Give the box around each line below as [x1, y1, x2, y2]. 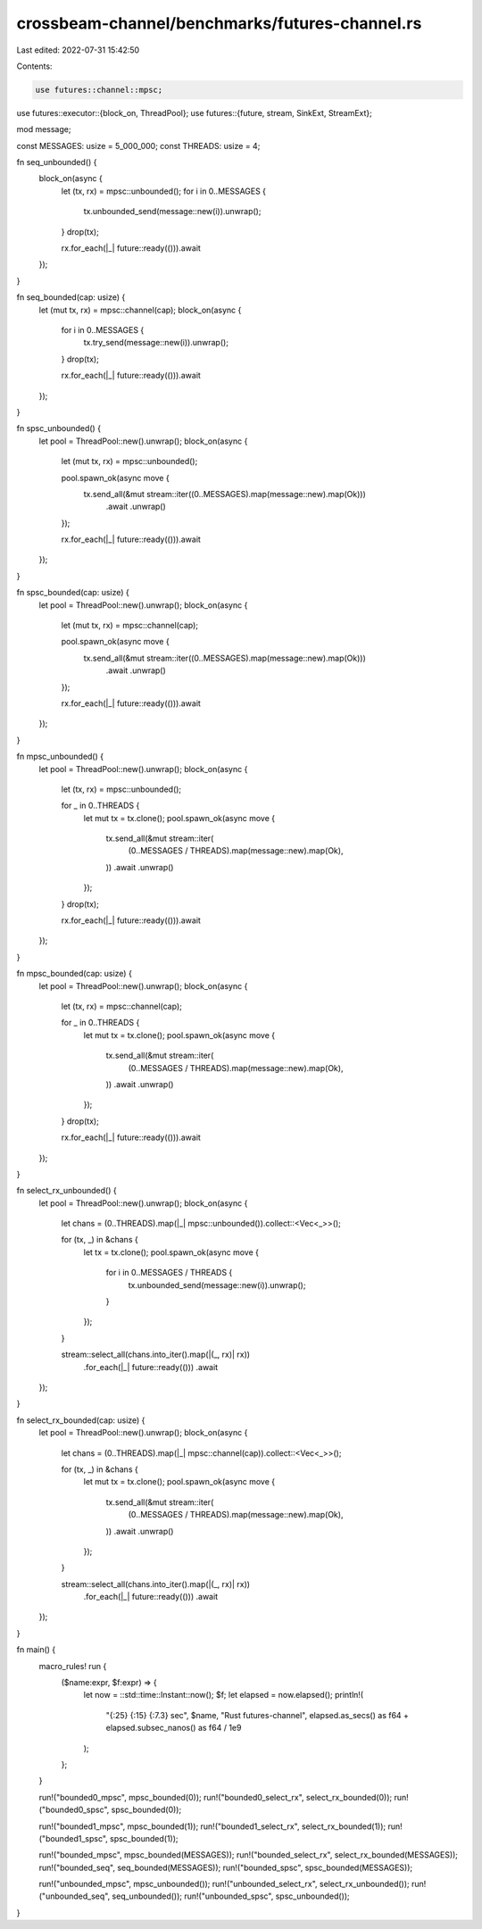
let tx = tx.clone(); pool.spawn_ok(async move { [83, 1246, 259, 1258]
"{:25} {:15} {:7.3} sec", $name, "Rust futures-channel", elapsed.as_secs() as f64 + [105, 1709, 410, 1720]
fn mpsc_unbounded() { [16, 751, 104, 762]
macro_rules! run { [38, 1660, 107, 1671]
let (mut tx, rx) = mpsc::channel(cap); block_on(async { [38, 304, 242, 315]
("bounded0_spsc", [38, 1804, 110, 1816]
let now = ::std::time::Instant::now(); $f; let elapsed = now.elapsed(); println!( [83, 1690, 364, 1700]
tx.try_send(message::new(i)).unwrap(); [83, 337, 229, 348]
